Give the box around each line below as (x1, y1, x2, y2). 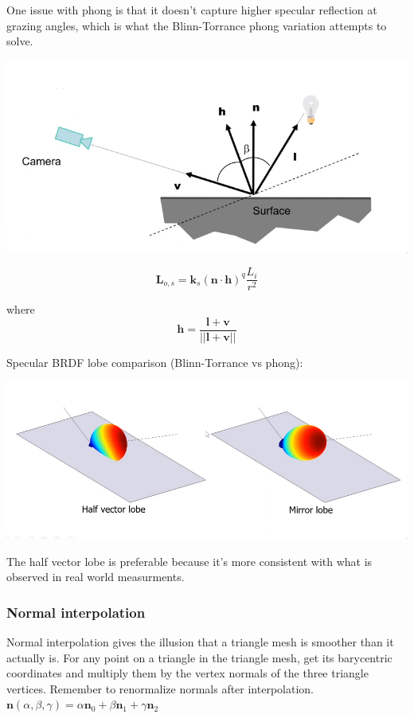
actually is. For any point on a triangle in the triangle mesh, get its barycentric (6, 649, 393, 665)
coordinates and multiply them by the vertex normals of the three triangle (6, 665, 369, 681)
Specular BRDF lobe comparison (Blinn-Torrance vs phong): (6, 354, 303, 371)
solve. (6, 33, 33, 49)
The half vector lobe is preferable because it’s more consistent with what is (6, 552, 373, 569)
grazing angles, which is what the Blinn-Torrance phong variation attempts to (6, 17, 387, 33)
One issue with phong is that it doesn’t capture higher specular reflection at (6, 2, 377, 18)
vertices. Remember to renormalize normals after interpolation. (6, 680, 314, 697)
